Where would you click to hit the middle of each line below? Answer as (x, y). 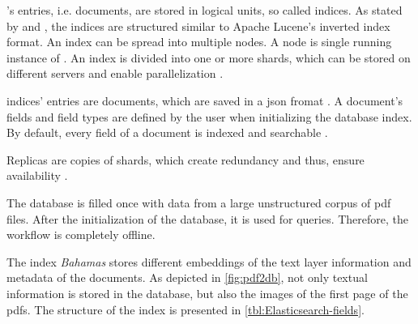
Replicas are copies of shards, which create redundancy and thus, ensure (186, 159)
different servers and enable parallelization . (115, 73)
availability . (37, 175)
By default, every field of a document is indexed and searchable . (167, 132)
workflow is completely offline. (81, 234)
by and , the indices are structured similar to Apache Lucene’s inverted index (198, 26)
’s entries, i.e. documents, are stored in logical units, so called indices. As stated (205, 10)
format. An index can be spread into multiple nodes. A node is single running (199, 42)
